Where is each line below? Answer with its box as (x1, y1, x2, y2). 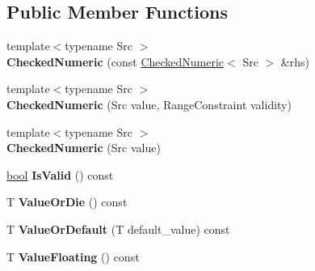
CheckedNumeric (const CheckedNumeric (6, 53, 225, 70)
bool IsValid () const (6, 166, 114, 183)
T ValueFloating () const (6, 248, 140, 265)
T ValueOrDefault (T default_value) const (6, 220, 230, 237)
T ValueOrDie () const (6, 193, 128, 210)
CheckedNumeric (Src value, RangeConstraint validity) (6, 95, 292, 112)
